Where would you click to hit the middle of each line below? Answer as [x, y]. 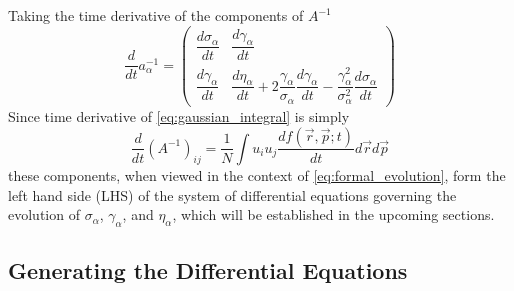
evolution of [44, 214]
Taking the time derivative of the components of [156, 15]
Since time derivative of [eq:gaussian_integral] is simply [179, 115]
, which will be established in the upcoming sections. [333, 214]
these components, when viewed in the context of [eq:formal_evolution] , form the [257, 174]
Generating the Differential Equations [208, 270]
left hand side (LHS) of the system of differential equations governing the [232, 194]
